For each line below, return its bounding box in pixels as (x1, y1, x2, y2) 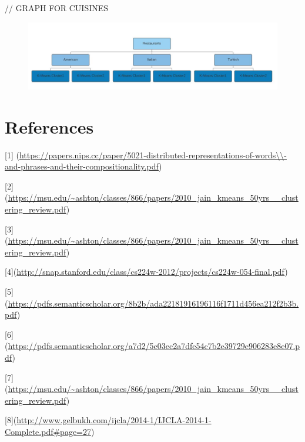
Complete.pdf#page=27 (5, 425, 92, 437)
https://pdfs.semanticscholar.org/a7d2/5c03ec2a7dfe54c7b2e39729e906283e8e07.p (8, 340, 300, 352)
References (5, 114, 94, 138)
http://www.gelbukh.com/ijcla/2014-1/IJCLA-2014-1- (16, 414, 212, 426)
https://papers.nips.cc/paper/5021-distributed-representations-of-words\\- (19, 148, 287, 161)
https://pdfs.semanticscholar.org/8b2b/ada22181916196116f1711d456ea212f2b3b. (8, 297, 299, 309)
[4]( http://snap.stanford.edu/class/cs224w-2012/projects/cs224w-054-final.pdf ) (5, 265, 288, 278)
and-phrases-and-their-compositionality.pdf (5, 160, 159, 172)
